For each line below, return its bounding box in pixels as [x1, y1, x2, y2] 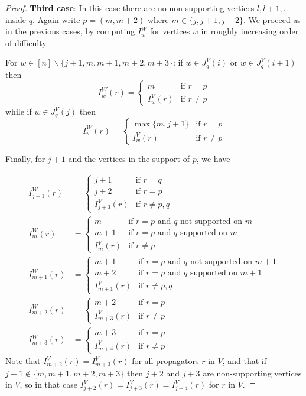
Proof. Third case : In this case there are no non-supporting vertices [5, 2, 255, 14]
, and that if [222, 355, 267, 367]
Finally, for [5, 152, 45, 164]
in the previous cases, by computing [5, 25, 135, 37]
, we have [196, 152, 230, 164]
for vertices [149, 25, 190, 37]
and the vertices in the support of [68, 152, 190, 164]
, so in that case [19, 378, 77, 391]
